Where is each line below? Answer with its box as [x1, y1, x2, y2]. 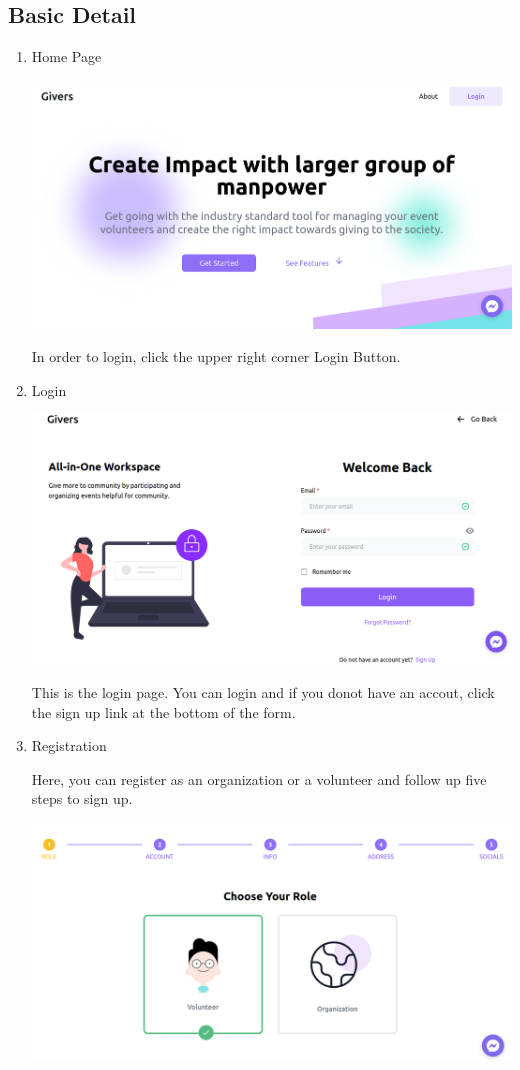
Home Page [31, 46, 102, 67]
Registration [31, 735, 107, 756]
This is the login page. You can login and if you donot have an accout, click [31, 681, 495, 702]
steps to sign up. [31, 788, 133, 809]
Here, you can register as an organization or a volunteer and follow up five [31, 768, 487, 789]
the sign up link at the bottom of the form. [31, 701, 296, 722]
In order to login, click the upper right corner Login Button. [31, 346, 401, 367]
